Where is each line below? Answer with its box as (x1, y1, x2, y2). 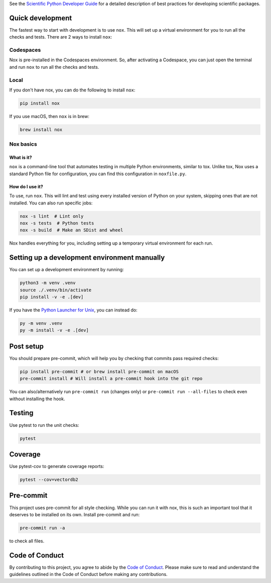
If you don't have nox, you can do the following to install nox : (9, 87, 135, 93)
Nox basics (9, 141, 37, 148)
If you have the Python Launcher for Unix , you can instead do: (9, 307, 138, 313)
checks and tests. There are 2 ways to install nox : (9, 34, 112, 40)
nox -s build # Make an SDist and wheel (20, 227, 123, 233)
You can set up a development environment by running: (9, 267, 124, 273)
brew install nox (20, 127, 63, 133)
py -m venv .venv (20, 320, 63, 326)
